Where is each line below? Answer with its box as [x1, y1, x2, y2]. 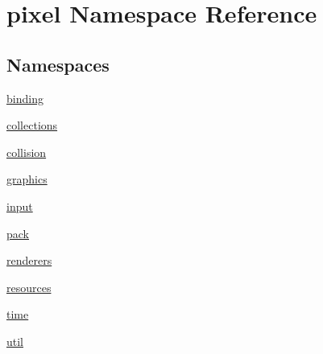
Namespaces [6, 51, 110, 76]
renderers [6, 252, 52, 269]
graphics [6, 171, 48, 187]
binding [6, 89, 43, 106]
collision [6, 143, 47, 160]
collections [6, 117, 58, 134]
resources [6, 278, 52, 295]
